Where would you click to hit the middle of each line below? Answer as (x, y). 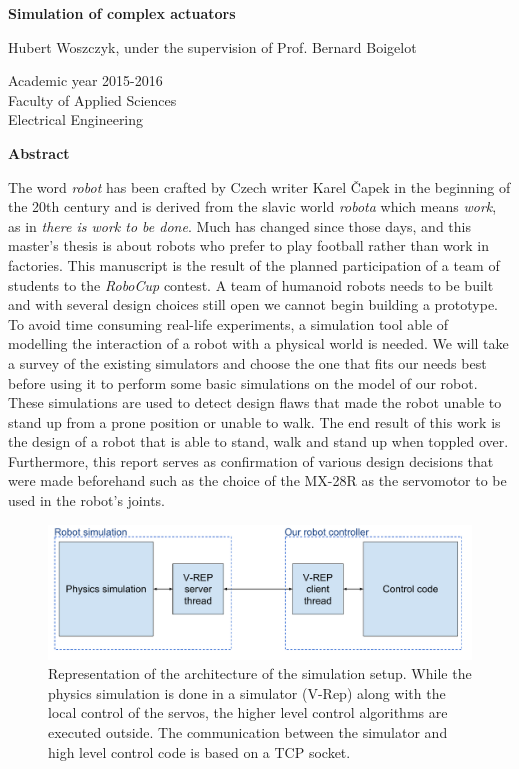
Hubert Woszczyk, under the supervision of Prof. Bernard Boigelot (212, 46)
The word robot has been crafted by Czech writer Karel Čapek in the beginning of (259, 186)
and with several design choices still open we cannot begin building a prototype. (253, 304)
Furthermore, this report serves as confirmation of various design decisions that (251, 460)
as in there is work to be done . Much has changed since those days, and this (239, 225)
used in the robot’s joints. (87, 500)
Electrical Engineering (76, 119)
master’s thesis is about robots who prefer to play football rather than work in (249, 245)
